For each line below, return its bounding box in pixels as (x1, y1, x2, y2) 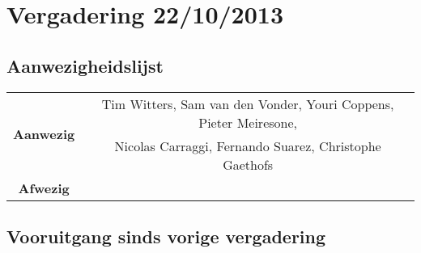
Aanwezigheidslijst (6, 53, 164, 78)
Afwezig (18, 178, 70, 197)
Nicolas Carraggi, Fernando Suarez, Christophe (114, 136, 381, 155)
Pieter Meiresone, (198, 112, 297, 132)
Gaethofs (223, 154, 274, 174)
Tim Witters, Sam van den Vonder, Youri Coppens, (101, 94, 394, 113)
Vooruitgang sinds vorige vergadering (6, 223, 326, 248)
